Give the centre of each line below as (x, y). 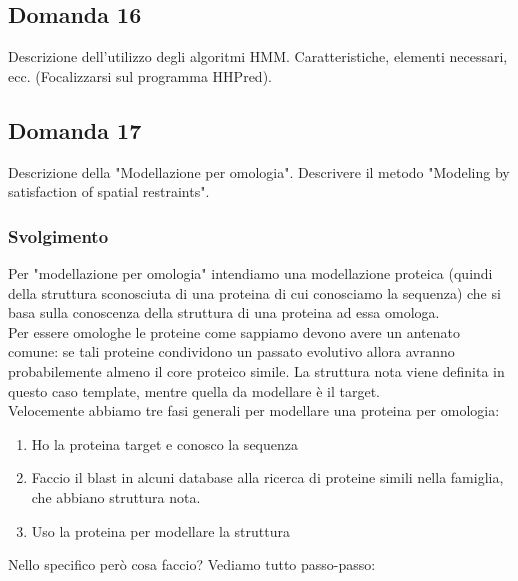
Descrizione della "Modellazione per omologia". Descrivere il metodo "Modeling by (259, 171)
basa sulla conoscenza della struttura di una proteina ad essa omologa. (224, 312)
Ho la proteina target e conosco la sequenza (164, 443)
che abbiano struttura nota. (116, 496)
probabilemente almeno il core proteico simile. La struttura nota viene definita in (256, 370)
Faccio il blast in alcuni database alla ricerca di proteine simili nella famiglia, (267, 477)
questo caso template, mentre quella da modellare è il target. (194, 390)
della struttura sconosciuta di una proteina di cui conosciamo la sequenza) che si (254, 292)
